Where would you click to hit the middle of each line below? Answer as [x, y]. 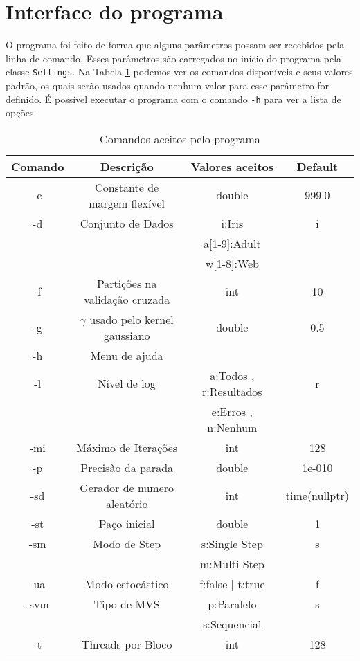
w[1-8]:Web [232, 263]
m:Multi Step [232, 563]
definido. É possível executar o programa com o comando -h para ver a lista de [173, 99]
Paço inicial [127, 523]
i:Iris [232, 223]
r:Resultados [232, 391]
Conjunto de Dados [127, 223]
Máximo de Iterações [127, 447]
